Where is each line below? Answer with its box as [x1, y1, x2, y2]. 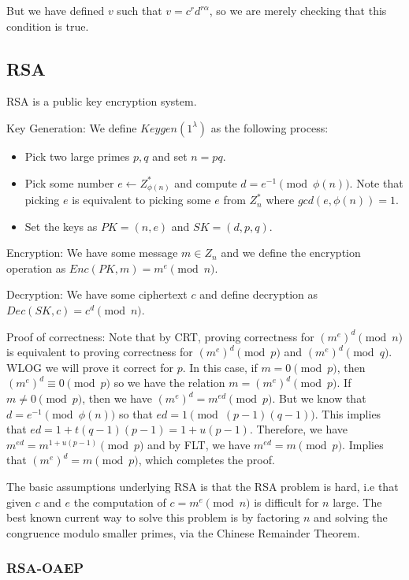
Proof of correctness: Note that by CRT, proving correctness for [6, 328, 314, 344]
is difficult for [254, 493, 319, 510]
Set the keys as [24, 217, 98, 234]
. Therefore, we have [249, 421, 348, 437]
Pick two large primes [24, 147, 130, 164]
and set [152, 147, 188, 164]
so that [118, 405, 153, 422]
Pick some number [24, 174, 114, 191]
